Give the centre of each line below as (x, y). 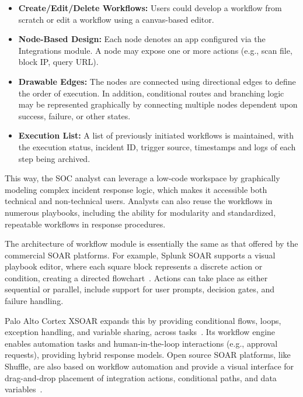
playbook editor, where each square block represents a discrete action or (134, 266)
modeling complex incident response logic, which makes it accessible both (136, 189)
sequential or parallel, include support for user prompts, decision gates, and (140, 289)
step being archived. (54, 158)
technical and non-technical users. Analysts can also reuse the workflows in (139, 201)
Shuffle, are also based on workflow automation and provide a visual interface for (149, 366)
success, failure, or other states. (74, 115)
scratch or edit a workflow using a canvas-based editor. (116, 19)
